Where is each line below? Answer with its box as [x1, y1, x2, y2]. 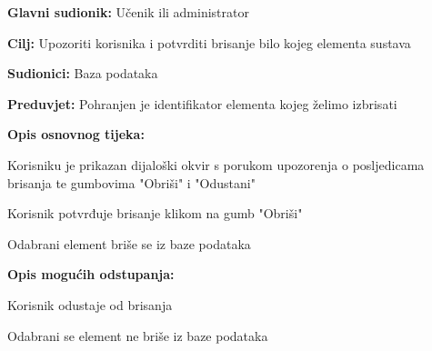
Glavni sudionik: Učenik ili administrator [7, 3, 249, 21]
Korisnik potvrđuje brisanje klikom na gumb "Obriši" [7, 204, 303, 223]
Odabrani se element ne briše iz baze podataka [7, 326, 268, 345]
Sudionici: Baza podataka [7, 64, 158, 83]
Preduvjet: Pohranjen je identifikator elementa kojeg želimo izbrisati [7, 94, 397, 113]
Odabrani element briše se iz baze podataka [7, 234, 251, 253]
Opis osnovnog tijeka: [7, 125, 145, 144]
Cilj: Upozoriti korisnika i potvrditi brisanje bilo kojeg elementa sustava [7, 33, 411, 52]
